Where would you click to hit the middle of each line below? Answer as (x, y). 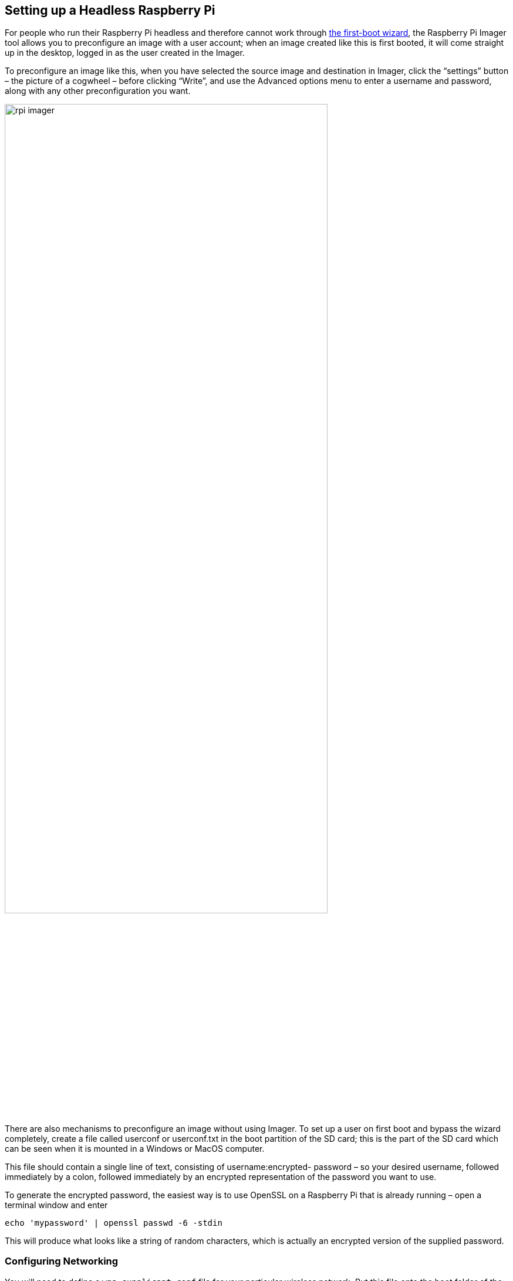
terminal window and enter (56, 1205)
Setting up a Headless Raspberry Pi (110, 10)
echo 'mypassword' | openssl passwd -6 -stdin (114, 1223)
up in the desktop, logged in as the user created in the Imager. (125, 53)
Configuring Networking (62, 1261)
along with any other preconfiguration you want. (98, 91)
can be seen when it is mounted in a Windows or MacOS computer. (135, 1149)
